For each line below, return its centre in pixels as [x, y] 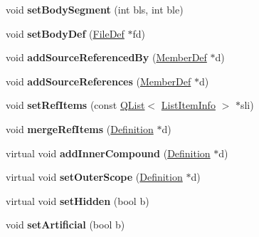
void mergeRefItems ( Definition [80, 128]
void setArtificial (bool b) [65, 225]
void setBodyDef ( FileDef [65, 33]
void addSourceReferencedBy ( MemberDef [106, 57]
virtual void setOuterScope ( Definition [94, 177]
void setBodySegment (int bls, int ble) [95, 9]
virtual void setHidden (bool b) [78, 200]
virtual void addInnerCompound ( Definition [108, 153]
